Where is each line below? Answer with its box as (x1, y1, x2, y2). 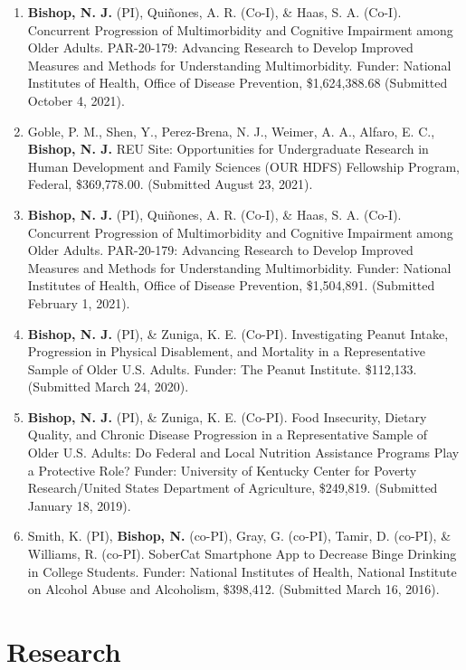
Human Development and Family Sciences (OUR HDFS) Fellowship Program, (27, 156, 461, 175)
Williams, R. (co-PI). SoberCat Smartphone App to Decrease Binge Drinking (27, 544, 457, 563)
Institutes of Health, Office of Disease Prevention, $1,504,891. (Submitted (27, 276, 435, 295)
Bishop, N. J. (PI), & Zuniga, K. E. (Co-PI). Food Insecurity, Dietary (27, 407, 427, 426)
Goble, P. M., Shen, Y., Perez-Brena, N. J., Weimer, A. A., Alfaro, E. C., (27, 121, 435, 140)
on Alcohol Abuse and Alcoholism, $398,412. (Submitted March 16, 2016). (27, 580, 440, 599)
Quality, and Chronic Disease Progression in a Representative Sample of (27, 425, 428, 444)
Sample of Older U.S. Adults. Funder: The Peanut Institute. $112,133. (27, 359, 417, 378)
